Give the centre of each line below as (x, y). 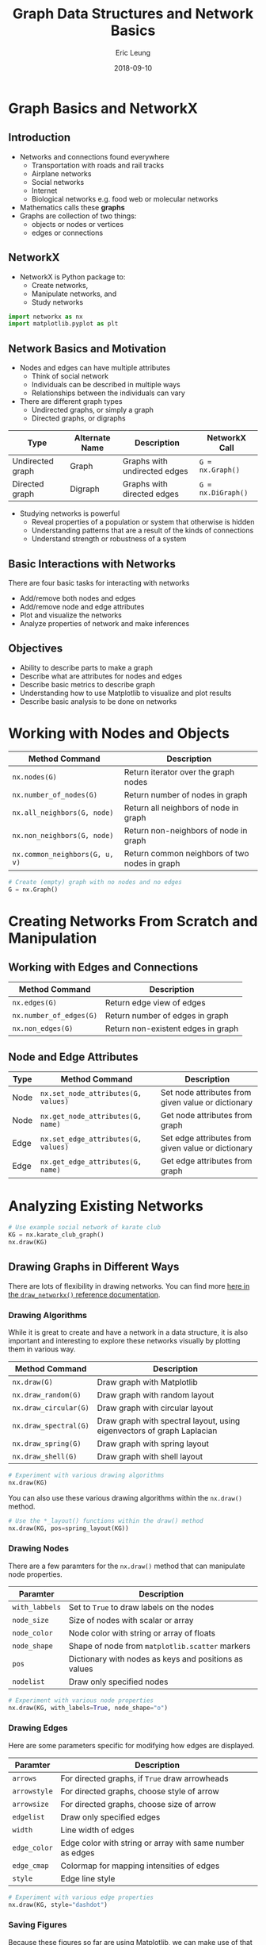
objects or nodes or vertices (78, 224)
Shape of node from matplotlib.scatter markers (160, 1646)
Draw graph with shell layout (150, 1456)
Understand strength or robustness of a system (109, 539)
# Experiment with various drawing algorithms (86, 1475)
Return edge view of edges (155, 1003)
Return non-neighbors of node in (186, 830)
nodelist (28, 1682)
